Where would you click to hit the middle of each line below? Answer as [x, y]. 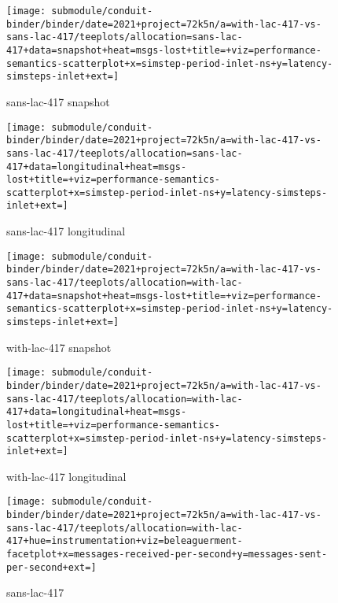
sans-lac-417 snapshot [58, 101]
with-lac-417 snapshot [59, 347]
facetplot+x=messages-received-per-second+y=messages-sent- [167, 555]
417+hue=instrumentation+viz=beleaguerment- [125, 541]
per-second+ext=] [51, 567]
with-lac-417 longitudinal [66, 476]
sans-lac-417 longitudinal [66, 231]
